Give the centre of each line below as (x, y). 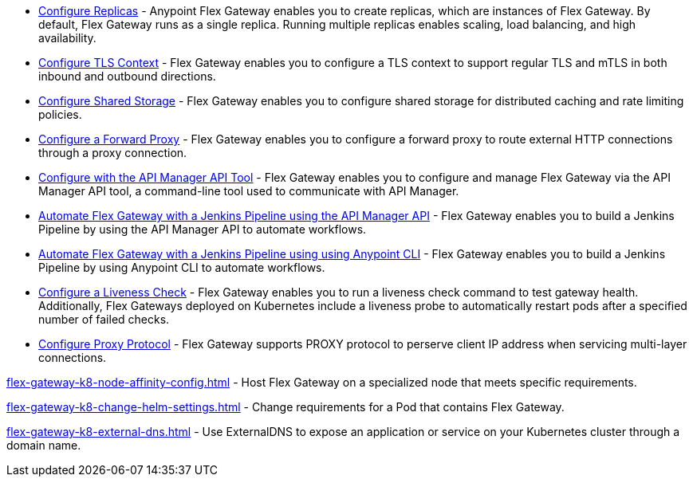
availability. (67, 38)
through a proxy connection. (113, 153)
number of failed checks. (104, 319)
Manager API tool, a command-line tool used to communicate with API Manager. (249, 191)
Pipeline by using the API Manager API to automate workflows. (203, 229)
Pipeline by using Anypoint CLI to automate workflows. (182, 267)
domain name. (44, 445)
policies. (60, 114)
